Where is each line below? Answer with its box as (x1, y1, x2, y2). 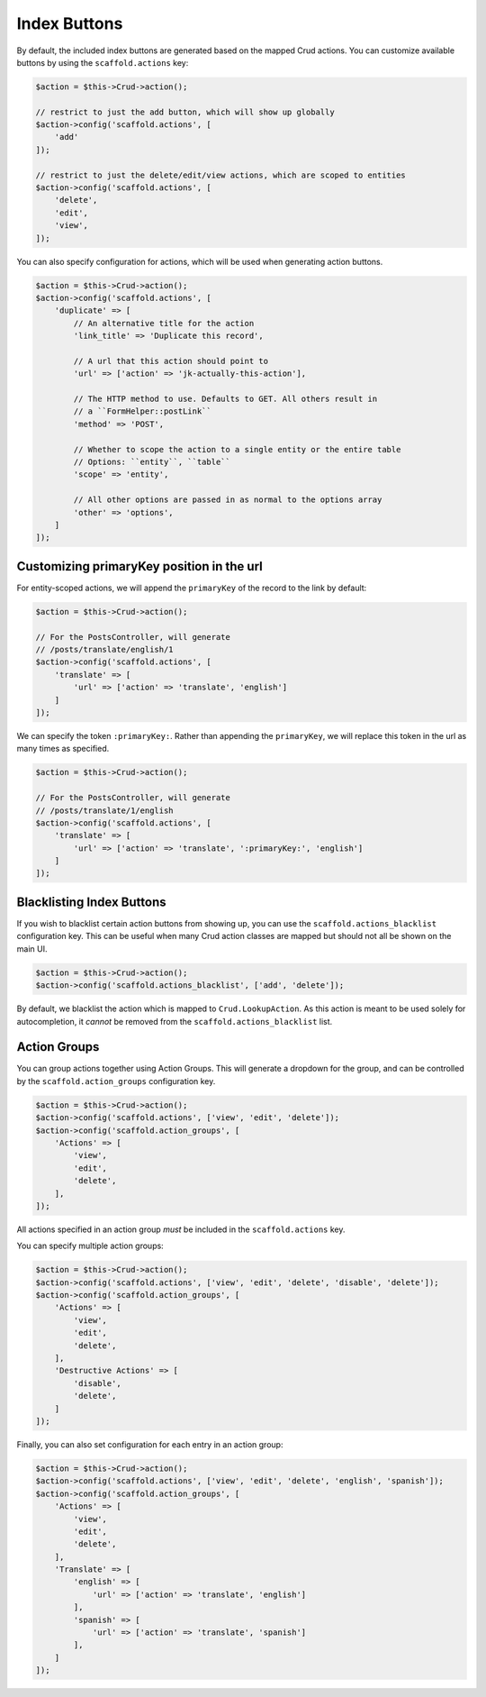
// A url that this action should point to (73, 356, 269, 366)
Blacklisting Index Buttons (16, 894, 166, 909)
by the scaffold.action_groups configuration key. (16, 1075, 216, 1086)
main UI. (16, 943, 48, 954)
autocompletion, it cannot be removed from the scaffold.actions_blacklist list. (16, 1016, 333, 1026)
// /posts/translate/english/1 (35, 644, 175, 655)
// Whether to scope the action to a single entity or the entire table (73, 444, 401, 454)
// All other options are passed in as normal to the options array (73, 495, 382, 505)
